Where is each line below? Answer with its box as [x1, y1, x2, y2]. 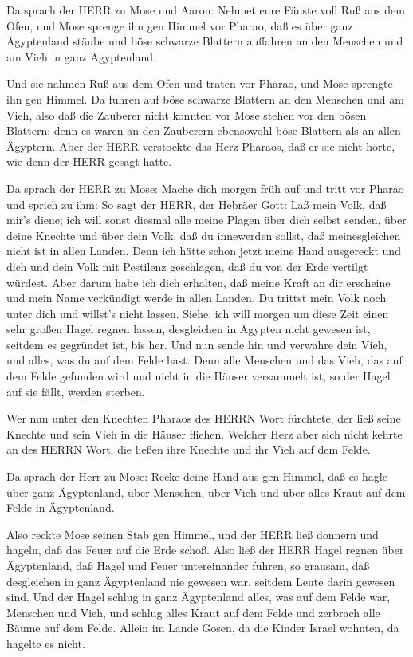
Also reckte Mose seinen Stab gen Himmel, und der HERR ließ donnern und [6, 525, 379, 542]
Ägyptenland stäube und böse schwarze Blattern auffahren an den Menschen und [6, 33, 403, 49]
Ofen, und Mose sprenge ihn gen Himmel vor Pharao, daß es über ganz [6, 17, 353, 33]
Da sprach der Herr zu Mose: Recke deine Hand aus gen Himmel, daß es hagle [6, 468, 387, 485]
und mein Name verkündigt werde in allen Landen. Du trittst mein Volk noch [6, 289, 387, 306]
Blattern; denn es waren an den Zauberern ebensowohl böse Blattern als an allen [6, 122, 401, 139]
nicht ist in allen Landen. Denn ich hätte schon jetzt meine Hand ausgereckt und [6, 242, 401, 259]
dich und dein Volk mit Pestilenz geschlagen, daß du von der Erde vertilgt [6, 258, 368, 274]
